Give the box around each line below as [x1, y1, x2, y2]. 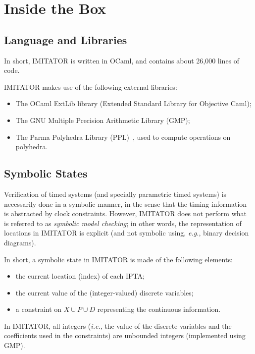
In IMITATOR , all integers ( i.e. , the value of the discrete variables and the [4, 320, 232, 331]
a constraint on [15, 304, 62, 314]
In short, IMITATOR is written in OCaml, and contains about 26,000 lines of [4, 55, 240, 65]
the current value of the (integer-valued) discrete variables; [15, 287, 194, 297]
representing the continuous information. [97, 304, 221, 314]
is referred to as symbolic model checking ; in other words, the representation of [4, 218, 242, 228]
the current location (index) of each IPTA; [15, 271, 145, 281]
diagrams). [4, 237, 36, 247]
